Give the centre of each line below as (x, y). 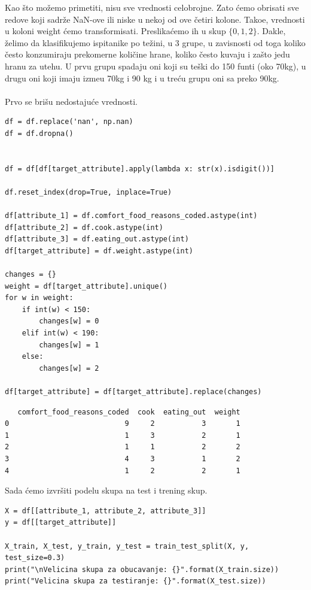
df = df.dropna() (39, 133)
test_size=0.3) (35, 558)
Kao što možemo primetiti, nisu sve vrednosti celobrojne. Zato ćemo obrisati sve (152, 7)
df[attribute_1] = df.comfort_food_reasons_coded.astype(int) (131, 216)
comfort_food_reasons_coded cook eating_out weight (129, 412)
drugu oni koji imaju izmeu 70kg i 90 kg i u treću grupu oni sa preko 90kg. (142, 78)
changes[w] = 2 (69, 368)
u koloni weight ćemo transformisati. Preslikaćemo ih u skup (115, 31)
